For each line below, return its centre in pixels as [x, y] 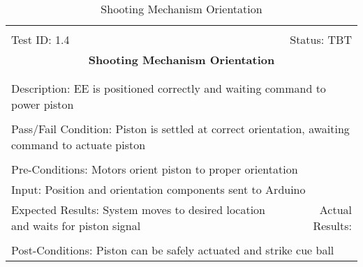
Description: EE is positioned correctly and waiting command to [169, 88]
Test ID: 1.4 [40, 39]
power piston [43, 104]
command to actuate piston [79, 145]
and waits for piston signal [76, 226]
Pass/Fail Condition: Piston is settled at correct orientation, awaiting [180, 129]
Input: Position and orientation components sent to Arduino [158, 189]
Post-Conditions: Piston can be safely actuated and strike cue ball [173, 250]
